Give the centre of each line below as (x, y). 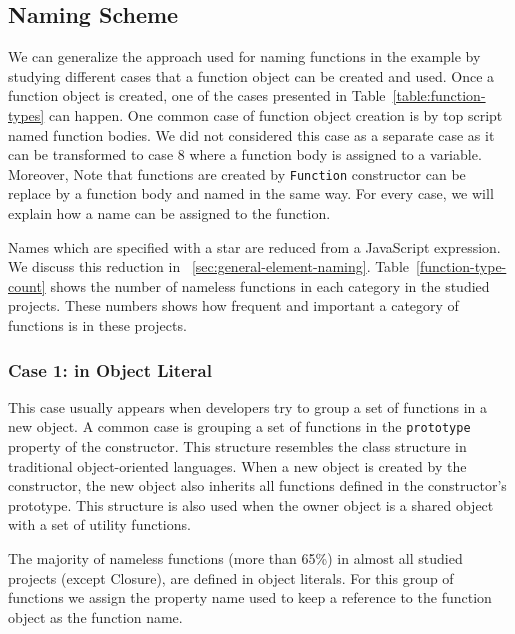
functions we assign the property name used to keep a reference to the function (250, 597)
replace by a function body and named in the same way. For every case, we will (251, 193)
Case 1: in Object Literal (110, 369)
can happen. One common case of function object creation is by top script (275, 114)
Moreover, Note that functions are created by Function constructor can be (237, 173)
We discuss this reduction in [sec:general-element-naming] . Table (209, 266)
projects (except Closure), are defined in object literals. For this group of (231, 577)
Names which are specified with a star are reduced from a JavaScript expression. (254, 246)
